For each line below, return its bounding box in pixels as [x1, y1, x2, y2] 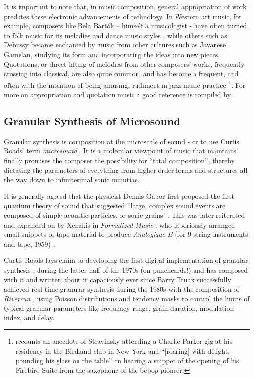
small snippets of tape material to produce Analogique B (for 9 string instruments [4, 229, 248, 239]
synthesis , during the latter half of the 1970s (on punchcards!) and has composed [4, 264, 248, 274]
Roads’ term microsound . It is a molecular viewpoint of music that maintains [4, 146, 236, 156]
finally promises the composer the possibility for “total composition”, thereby [4, 155, 235, 165]
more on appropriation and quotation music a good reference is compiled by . [4, 89, 235, 99]
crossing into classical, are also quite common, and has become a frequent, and [4, 68, 239, 79]
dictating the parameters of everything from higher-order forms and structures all [4, 165, 248, 175]
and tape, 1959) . [4, 238, 55, 249]
